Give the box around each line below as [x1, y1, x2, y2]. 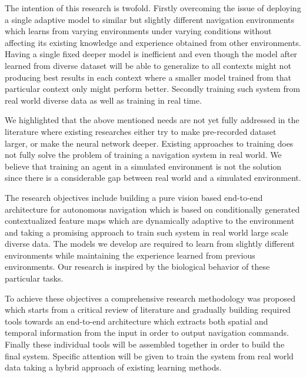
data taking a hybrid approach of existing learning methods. [5, 361, 222, 373]
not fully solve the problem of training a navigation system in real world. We [5, 148, 282, 161]
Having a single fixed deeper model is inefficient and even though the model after [5, 48, 297, 60]
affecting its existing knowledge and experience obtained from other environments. [5, 36, 301, 48]
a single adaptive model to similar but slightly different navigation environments [5, 13, 294, 25]
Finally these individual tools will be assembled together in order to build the [5, 338, 285, 350]
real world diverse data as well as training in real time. [5, 94, 202, 106]
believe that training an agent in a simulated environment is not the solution [5, 160, 282, 172]
